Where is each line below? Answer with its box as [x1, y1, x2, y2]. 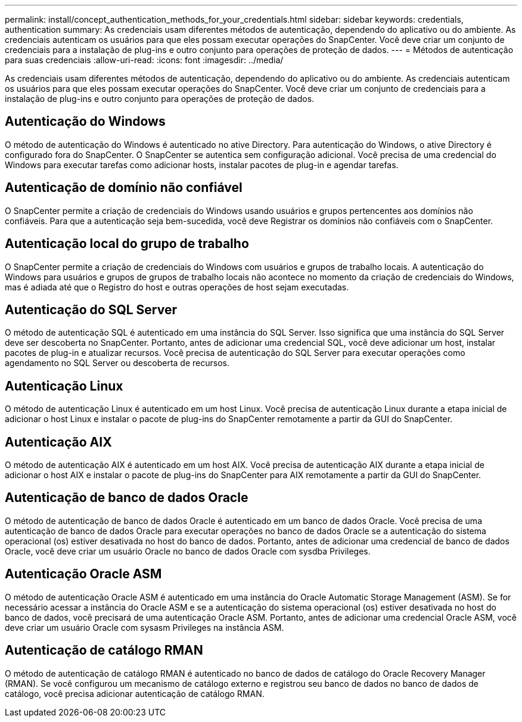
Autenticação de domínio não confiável [5, 180, 243, 196]
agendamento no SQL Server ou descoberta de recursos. [5, 358, 229, 368]
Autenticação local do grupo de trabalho [5, 236, 249, 252]
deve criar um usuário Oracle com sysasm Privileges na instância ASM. [5, 622, 284, 633]
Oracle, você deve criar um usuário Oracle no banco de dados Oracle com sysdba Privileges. [5, 546, 371, 556]
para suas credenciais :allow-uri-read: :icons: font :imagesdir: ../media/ [5, 55, 284, 65]
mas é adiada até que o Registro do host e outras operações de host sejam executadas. [5, 281, 349, 292]
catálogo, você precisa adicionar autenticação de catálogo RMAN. [5, 688, 265, 699]
